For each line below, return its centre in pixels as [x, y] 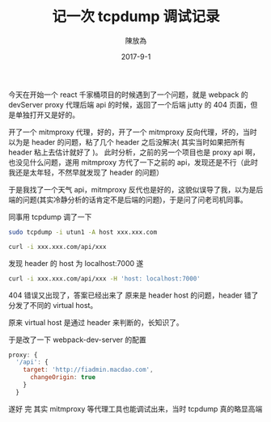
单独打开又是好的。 [47, 115]
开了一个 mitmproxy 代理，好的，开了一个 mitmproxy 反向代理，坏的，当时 [133, 132]
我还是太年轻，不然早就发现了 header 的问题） [86, 172]
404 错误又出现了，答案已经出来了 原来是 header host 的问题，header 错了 [133, 295]
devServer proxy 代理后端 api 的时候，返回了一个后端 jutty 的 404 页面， [129, 104]
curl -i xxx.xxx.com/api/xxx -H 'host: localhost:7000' [104, 279]
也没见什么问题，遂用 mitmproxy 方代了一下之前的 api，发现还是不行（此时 [133, 162]
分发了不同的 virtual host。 [53, 305]
